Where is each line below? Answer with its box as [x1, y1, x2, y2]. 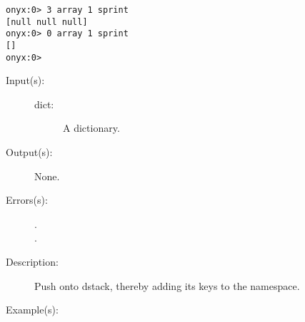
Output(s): [6, 145, 53, 160]
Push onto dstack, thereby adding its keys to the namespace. [34, 278, 300, 293]
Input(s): [6, 73, 45, 88]
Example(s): [6, 302, 59, 317]
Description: [6, 254, 59, 269]
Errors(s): [6, 192, 48, 207]
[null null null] [6, 16, 88, 27]
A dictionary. [63, 120, 120, 135]
